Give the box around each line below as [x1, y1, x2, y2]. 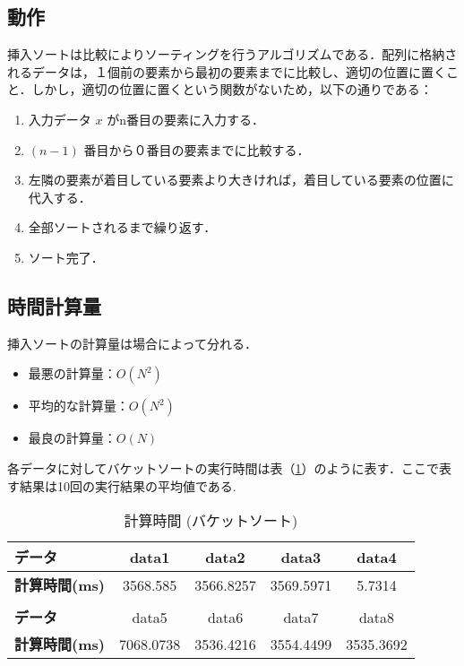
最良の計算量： [28, 428, 116, 447]
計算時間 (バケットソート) [124, 510, 298, 532]
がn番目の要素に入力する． [107, 109, 264, 128]
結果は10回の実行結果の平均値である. [19, 476, 236, 495]
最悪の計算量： [28, 364, 116, 383]
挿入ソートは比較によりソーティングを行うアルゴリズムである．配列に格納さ [7, 45, 458, 64]
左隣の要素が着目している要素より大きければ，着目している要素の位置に [28, 170, 454, 189]
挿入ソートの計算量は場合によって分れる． [7, 333, 257, 352]
